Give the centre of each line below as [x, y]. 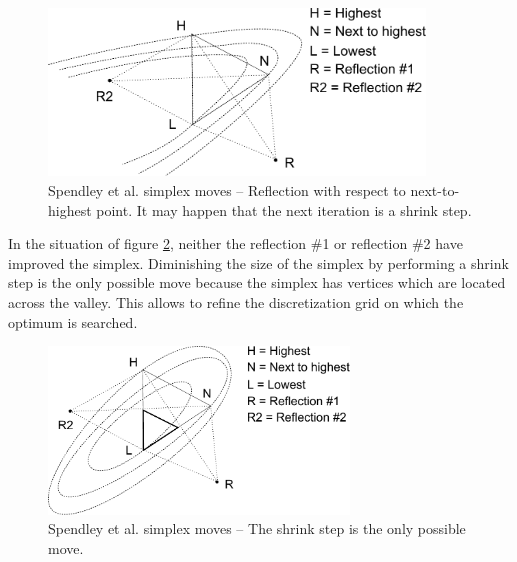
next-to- [435, 190]
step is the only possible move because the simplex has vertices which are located [257, 282]
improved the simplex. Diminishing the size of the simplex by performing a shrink [258, 262]
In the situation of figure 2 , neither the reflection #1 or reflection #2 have [235, 243]
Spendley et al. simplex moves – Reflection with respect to [227, 190]
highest [70, 209]
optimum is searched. [73, 321]
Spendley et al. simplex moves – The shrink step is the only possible [257, 528]
